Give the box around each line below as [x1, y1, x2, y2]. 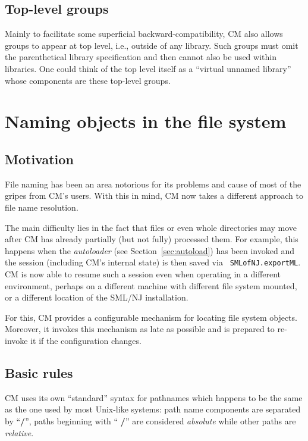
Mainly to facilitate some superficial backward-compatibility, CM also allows [5, 27, 283, 40]
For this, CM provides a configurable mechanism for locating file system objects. [5, 311, 297, 323]
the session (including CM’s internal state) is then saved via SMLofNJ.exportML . [5, 256, 301, 268]
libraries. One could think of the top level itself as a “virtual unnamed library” [5, 62, 291, 74]
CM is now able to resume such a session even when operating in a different [5, 267, 281, 280]
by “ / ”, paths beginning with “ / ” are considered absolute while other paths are [5, 414, 296, 427]
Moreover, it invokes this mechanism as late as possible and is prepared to [5, 323, 275, 335]
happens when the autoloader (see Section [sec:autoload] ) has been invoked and [5, 244, 294, 257]
